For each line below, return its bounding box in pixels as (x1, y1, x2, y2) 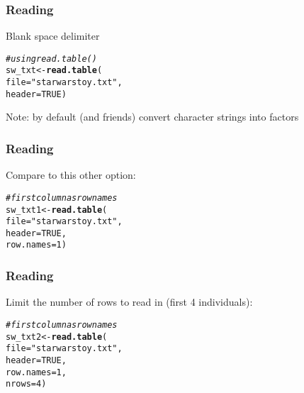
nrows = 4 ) (6, 379, 47, 389)
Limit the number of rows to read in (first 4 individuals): (6, 294, 253, 309)
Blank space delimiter (6, 28, 100, 43)
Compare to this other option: (6, 167, 136, 182)
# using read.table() (6, 53, 97, 64)
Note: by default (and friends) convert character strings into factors (6, 109, 299, 124)
